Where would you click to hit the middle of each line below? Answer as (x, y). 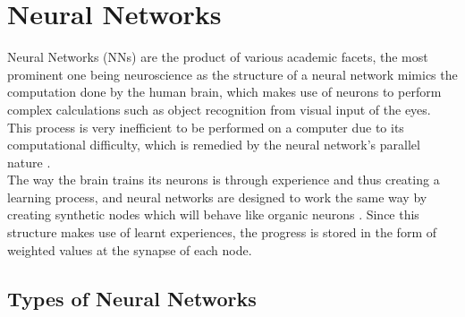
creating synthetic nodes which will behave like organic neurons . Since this (213, 214)
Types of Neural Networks (132, 298)
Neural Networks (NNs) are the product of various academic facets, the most (218, 57)
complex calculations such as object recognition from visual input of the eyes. (219, 109)
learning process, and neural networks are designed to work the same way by (217, 197)
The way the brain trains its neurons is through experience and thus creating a (224, 180)
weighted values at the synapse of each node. (130, 249)
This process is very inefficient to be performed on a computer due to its (206, 127)
